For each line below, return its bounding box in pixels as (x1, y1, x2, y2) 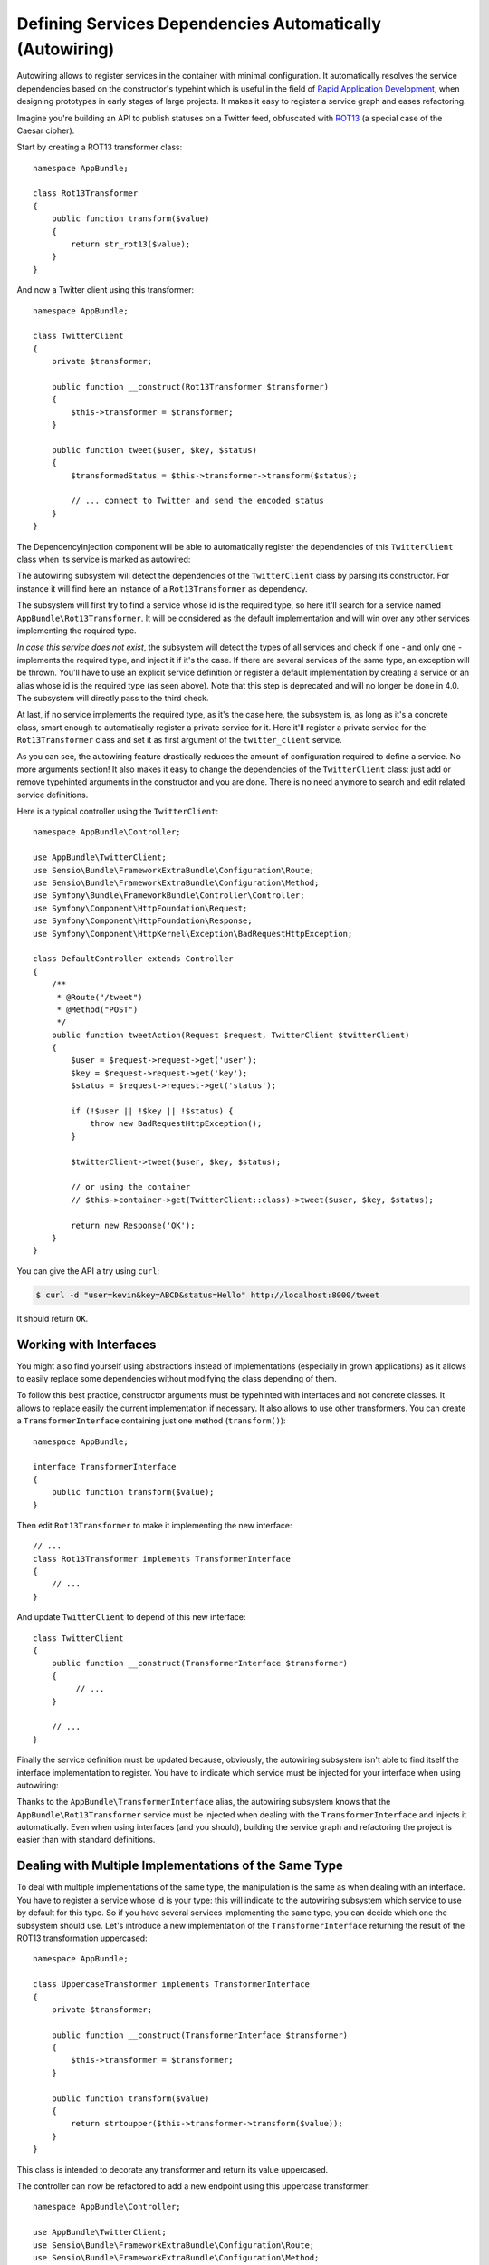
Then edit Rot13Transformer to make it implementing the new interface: (16, 1519, 292, 1530)
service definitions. (16, 789, 89, 800)
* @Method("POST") (56, 1004, 139, 1015)
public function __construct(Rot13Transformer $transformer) (51, 381, 330, 391)
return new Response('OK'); (71, 1219, 196, 1230)
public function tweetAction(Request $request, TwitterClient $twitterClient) (51, 1029, 410, 1040)
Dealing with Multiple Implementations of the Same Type (16, 1858, 344, 1874)
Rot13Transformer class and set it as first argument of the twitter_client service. (16, 735, 343, 746)
